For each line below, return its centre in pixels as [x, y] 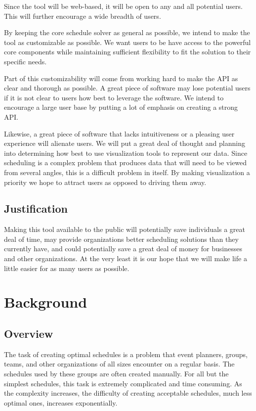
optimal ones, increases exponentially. [61, 402]
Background [46, 302]
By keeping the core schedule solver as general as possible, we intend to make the [127, 32]
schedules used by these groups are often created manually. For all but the [116, 374]
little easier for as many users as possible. [67, 268]
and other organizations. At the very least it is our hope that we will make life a [126, 258]
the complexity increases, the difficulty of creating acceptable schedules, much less [128, 393]
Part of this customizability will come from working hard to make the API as [121, 78]
